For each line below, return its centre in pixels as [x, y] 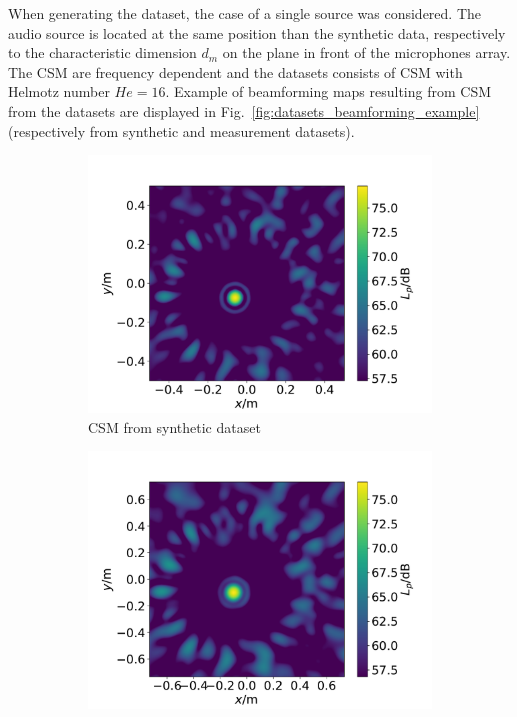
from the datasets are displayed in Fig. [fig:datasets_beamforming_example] [244, 110]
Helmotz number [59, 91]
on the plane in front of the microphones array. [366, 52]
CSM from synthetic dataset [174, 426]
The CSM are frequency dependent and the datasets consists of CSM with [235, 71]
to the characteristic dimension [102, 52]
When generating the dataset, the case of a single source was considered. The [245, 13]
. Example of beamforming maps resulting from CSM [328, 91]
